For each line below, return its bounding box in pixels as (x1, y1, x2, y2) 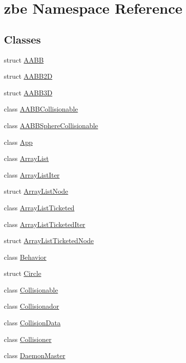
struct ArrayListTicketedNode (4, 235, 94, 246)
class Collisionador (4, 301, 60, 311)
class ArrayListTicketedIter (4, 219, 85, 229)
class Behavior (4, 251, 47, 262)
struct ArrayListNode (4, 186, 68, 196)
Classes (4, 31, 41, 46)
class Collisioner (4, 334, 52, 344)
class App (4, 136, 33, 147)
